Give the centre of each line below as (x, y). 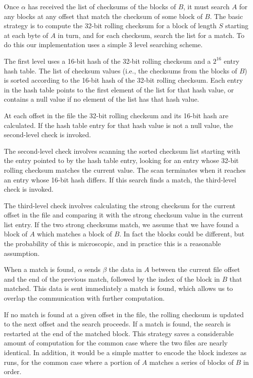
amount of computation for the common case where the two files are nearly (116, 343)
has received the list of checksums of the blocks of (102, 6)
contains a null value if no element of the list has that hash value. (102, 99)
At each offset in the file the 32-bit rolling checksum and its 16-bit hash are (116, 115)
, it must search (206, 6)
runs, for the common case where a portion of (72, 362)
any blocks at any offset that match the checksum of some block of (103, 16)
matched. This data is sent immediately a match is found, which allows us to (118, 288)
